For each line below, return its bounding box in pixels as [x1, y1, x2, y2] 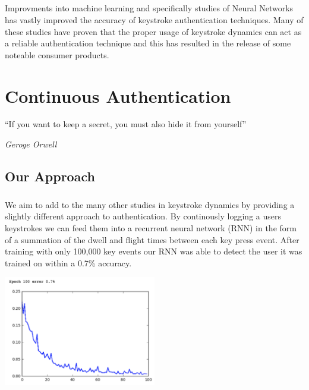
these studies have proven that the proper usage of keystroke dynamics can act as [5, 25, 302, 37]
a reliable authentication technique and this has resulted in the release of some [5, 37, 291, 49]
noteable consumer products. [5, 48, 109, 61]
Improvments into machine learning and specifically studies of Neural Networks [5, 2, 294, 14]
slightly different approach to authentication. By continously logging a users [5, 210, 281, 222]
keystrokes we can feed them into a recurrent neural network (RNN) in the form [5, 222, 297, 234]
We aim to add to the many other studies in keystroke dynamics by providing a [5, 198, 295, 210]
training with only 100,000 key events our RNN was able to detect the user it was [5, 245, 302, 257]
